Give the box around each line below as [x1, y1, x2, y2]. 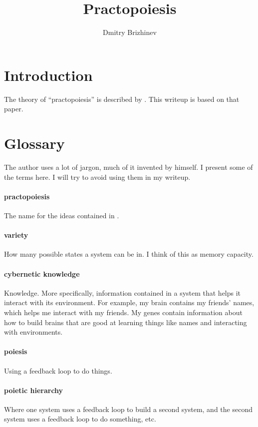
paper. [4, 103, 23, 114]
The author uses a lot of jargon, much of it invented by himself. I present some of [4, 161, 253, 172]
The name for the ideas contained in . [4, 210, 119, 220]
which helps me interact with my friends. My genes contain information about [4, 307, 243, 317]
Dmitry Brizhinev [103, 27, 157, 37]
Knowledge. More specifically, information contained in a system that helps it [4, 287, 241, 298]
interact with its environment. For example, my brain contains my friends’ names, [4, 297, 255, 308]
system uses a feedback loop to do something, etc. [4, 414, 156, 424]
